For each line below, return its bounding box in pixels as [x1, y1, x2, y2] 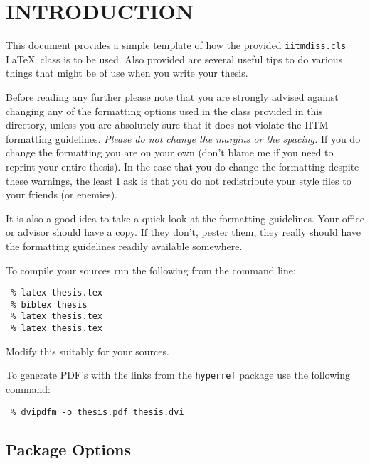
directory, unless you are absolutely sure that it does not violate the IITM [6, 117, 329, 132]
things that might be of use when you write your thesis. [6, 65, 248, 80]
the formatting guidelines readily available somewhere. [6, 238, 243, 253]
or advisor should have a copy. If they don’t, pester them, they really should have [6, 225, 361, 239]
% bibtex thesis [11, 299, 88, 310]
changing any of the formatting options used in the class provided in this [6, 103, 323, 118]
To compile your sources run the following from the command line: [6, 262, 296, 277]
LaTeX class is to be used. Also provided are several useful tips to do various [6, 51, 343, 66]
